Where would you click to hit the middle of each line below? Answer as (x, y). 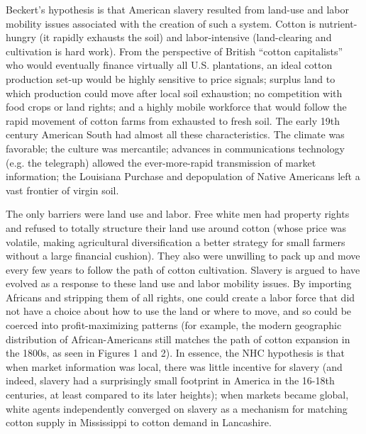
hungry (21, 37)
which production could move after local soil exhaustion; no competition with (174, 93)
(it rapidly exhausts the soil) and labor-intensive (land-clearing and (185, 37)
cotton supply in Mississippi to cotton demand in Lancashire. (139, 422)
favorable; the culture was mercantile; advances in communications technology (175, 148)
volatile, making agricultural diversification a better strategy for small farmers (176, 241)
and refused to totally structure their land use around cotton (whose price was (176, 227)
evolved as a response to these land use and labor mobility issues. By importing (179, 283)
